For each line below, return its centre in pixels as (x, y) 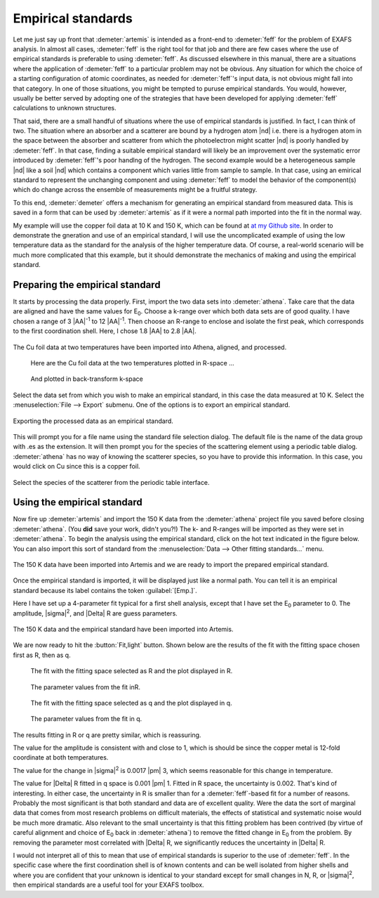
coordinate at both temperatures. (61, 757)
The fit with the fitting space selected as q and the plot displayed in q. (131, 703)
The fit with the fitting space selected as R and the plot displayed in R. (132, 671)
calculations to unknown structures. (65, 108)
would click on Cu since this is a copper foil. (77, 467)
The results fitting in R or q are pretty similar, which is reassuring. (107, 735)
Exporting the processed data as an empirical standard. (93, 421)
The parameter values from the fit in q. (86, 719)
